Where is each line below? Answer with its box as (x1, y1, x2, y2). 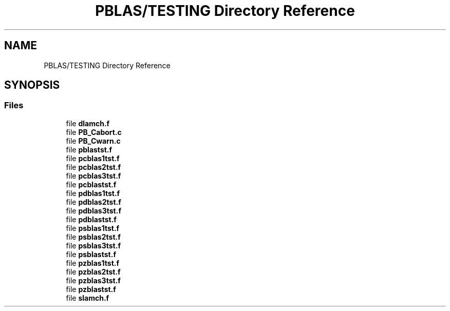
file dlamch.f (66, 119, 110, 128)
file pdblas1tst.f (66, 188, 120, 198)
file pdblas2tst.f (66, 197, 121, 206)
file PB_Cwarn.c (66, 136, 121, 145)
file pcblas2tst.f (66, 162, 121, 171)
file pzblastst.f (66, 284, 116, 294)
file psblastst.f (66, 249, 116, 259)
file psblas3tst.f (66, 241, 121, 250)
